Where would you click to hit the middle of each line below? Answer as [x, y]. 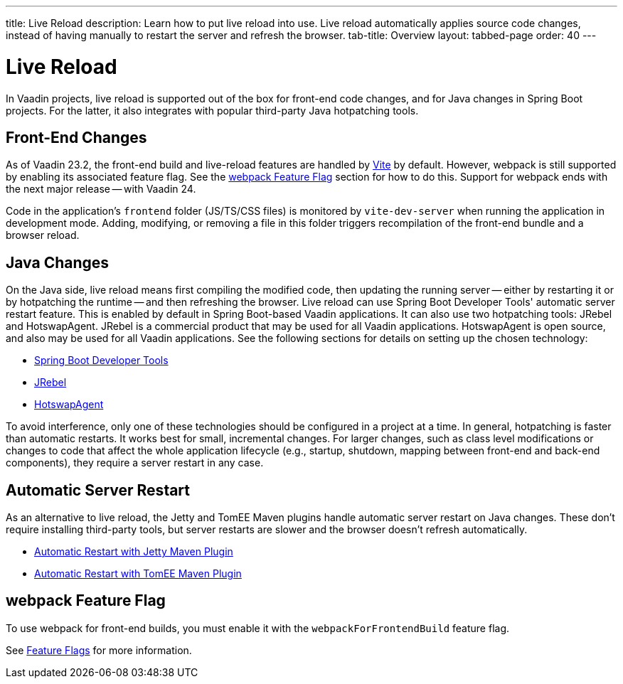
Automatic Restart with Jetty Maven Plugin [134, 552]
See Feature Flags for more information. [99, 650]
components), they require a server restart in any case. [135, 463]
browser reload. [43, 235]
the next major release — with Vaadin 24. [101, 189]
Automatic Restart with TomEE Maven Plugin [138, 574]
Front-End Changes [76, 137]
